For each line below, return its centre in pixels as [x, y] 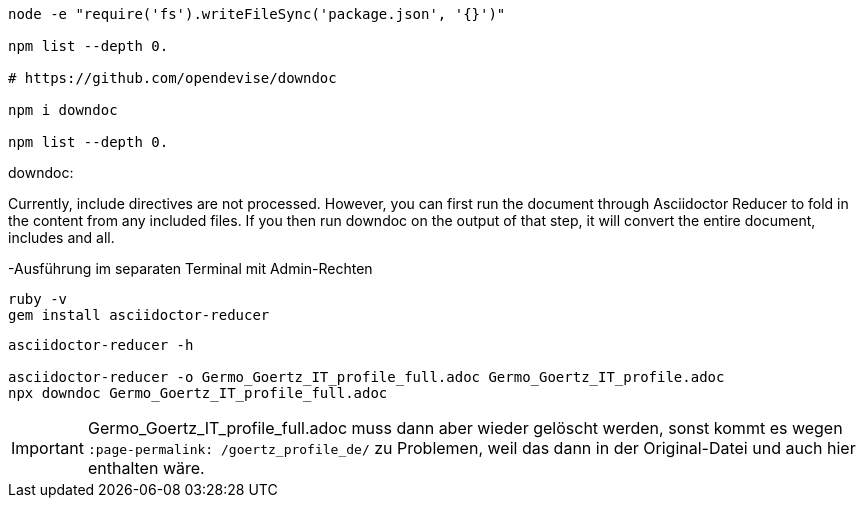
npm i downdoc [63, 110]
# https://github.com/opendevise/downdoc [172, 78]
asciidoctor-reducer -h [101, 345]
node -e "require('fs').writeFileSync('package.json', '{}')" [257, 14]
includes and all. [61, 237]
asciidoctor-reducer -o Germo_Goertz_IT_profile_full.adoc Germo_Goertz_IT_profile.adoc [366, 377]
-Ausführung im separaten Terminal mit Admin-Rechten [190, 268]
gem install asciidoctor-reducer [139, 315]
